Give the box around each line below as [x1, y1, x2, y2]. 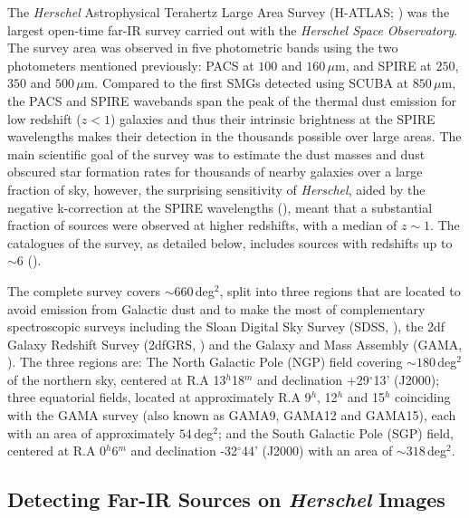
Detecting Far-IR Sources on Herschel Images [7, 485, 445, 513]
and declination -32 [130, 441, 238, 460]
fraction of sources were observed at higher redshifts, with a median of [7, 216, 397, 235]
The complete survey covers [7, 281, 160, 300]
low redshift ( [7, 109, 81, 128]
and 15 [347, 388, 385, 407]
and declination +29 [256, 369, 369, 388]
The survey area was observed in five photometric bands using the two [7, 38, 398, 57]
